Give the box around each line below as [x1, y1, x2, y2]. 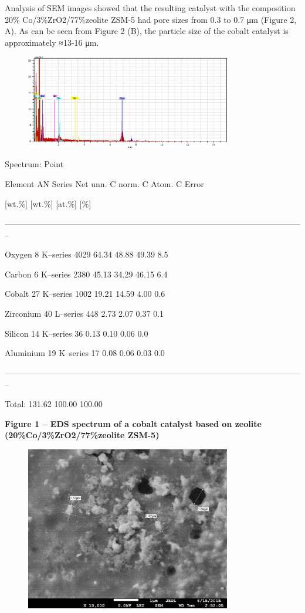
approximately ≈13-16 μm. [5, 36, 99, 48]
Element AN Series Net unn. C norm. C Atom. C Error [5, 177, 204, 189]
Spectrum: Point [5, 158, 64, 170]
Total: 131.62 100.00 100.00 [5, 398, 103, 410]
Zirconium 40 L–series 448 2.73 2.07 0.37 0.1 [5, 307, 164, 320]
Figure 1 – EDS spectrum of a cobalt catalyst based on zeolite [5, 417, 262, 429]
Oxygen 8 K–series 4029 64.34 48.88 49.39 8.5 [5, 248, 168, 260]
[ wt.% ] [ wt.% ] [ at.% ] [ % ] [5, 197, 91, 209]
